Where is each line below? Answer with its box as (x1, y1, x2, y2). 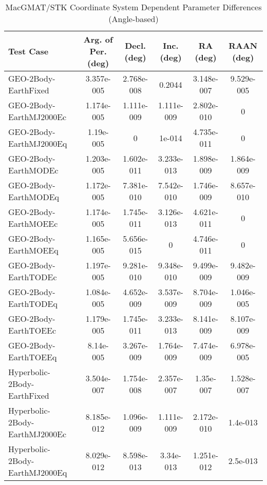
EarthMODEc (8, 164, 59, 176)
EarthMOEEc (8, 218, 58, 229)
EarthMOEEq (8, 244, 59, 256)
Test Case (8, 45, 49, 57)
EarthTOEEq (8, 351, 57, 363)
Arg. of (83, 33, 113, 45)
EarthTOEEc (8, 324, 56, 336)
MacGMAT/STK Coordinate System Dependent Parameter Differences (5, 1, 262, 13)
